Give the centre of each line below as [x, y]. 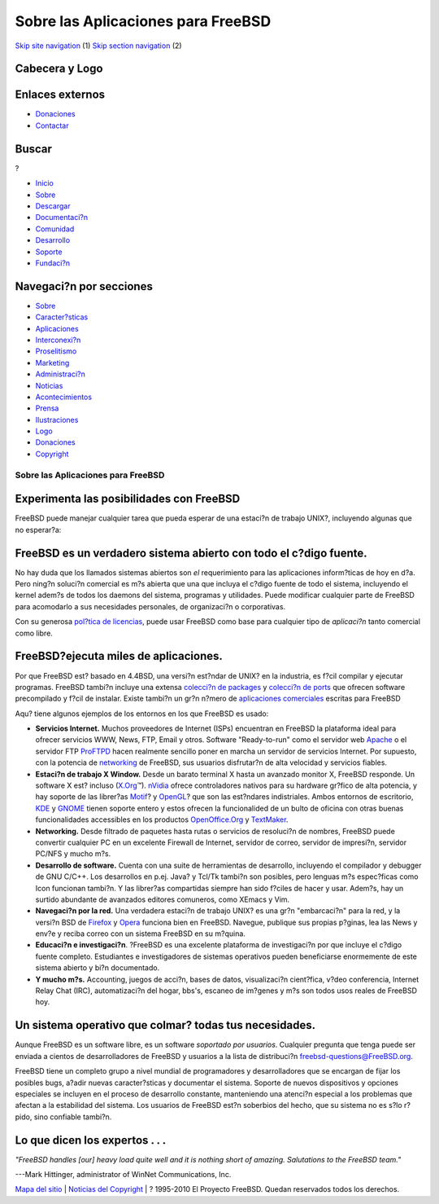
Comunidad [55, 229]
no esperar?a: [38, 529]
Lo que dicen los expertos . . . [91, 1140]
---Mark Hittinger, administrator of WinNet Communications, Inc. [123, 1174]
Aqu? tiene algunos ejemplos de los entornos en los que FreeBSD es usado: [142, 714]
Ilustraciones [57, 420]
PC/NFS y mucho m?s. [73, 854]
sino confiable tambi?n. [73, 1117]
